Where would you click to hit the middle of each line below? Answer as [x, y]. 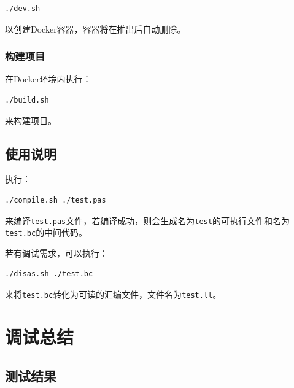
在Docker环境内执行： [48, 79]
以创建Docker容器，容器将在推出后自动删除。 [95, 29]
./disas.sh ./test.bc [49, 274]
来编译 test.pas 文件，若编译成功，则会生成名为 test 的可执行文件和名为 [147, 220]
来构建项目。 [31, 120]
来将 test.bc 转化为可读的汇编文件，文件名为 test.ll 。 [113, 294]
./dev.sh [23, 9]
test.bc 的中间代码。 [46, 232]
